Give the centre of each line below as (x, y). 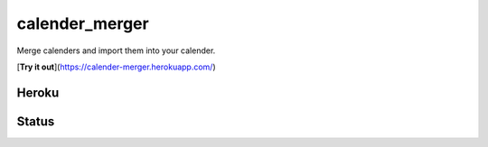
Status (36, 121)
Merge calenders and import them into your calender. (116, 51)
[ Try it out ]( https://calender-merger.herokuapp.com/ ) (116, 67)
